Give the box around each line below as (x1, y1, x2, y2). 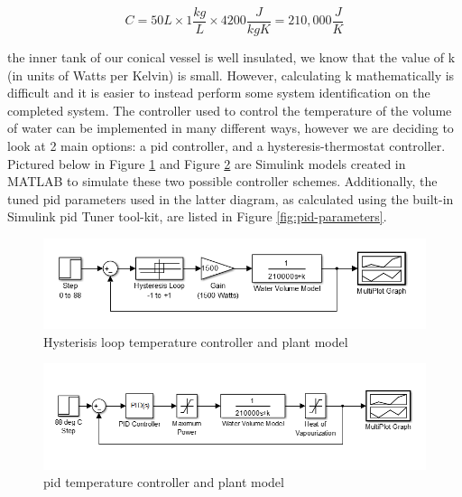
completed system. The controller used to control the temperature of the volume (7, 100, 452, 119)
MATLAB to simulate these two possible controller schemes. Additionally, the (7, 172, 438, 191)
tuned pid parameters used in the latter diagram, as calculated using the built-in (7, 189, 454, 208)
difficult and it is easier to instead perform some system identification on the (7, 83, 430, 102)
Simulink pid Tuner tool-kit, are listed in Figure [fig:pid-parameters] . (7, 207, 387, 226)
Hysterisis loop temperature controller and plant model (43, 332, 348, 351)
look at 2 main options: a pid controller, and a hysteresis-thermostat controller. (7, 136, 446, 155)
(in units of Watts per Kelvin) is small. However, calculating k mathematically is (7, 65, 455, 84)
